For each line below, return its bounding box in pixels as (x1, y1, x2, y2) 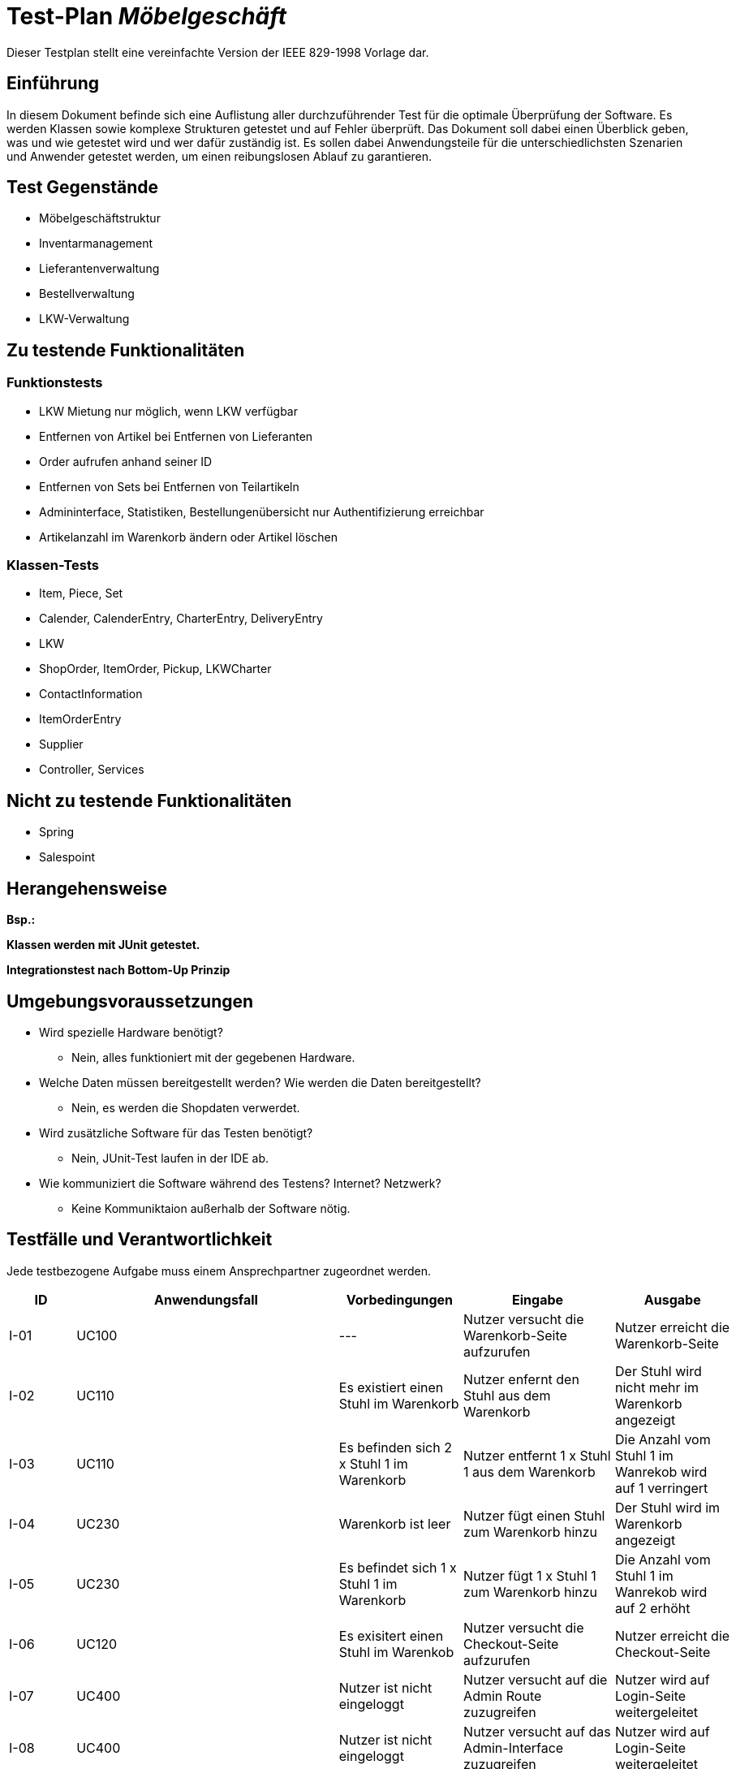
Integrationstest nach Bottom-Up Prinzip (6, 963, 230, 977)
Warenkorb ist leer (338, 1515, 451, 1532)
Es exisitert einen (338, 1627, 444, 1644)
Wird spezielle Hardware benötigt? (39, 1025, 223, 1039)
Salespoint (39, 850, 95, 865)
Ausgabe (643, 1291, 701, 1308)
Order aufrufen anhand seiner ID (39, 454, 213, 468)
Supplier (39, 737, 84, 752)
